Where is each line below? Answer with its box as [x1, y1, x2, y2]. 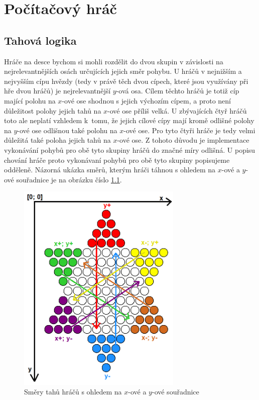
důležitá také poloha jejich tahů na [4, 135, 111, 145]
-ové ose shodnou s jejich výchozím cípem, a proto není [62, 95, 231, 106]
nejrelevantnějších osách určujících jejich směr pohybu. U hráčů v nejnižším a [4, 66, 242, 76]
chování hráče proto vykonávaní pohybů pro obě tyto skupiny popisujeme [4, 154, 230, 165]
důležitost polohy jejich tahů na [4, 105, 101, 116]
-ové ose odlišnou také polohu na [17, 125, 117, 135]
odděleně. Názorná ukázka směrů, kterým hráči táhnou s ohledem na [4, 164, 216, 175]
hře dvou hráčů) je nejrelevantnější [4, 85, 111, 96]
